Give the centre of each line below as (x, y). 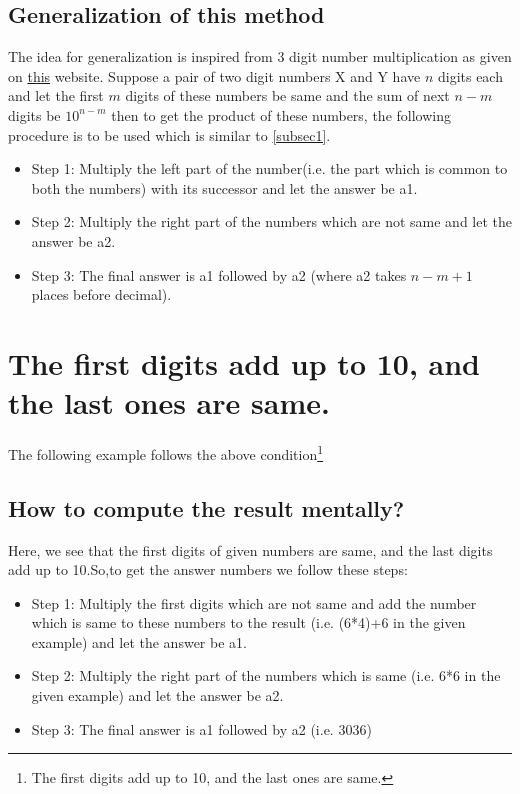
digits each (470, 75)
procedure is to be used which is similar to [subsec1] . (169, 134)
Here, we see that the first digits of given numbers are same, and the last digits (250, 549)
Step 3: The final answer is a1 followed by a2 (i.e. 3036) (201, 728)
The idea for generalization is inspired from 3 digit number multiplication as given (260, 56)
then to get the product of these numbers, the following (281, 114)
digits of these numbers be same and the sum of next (287, 95)
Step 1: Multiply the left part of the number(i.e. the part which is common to (269, 168)
